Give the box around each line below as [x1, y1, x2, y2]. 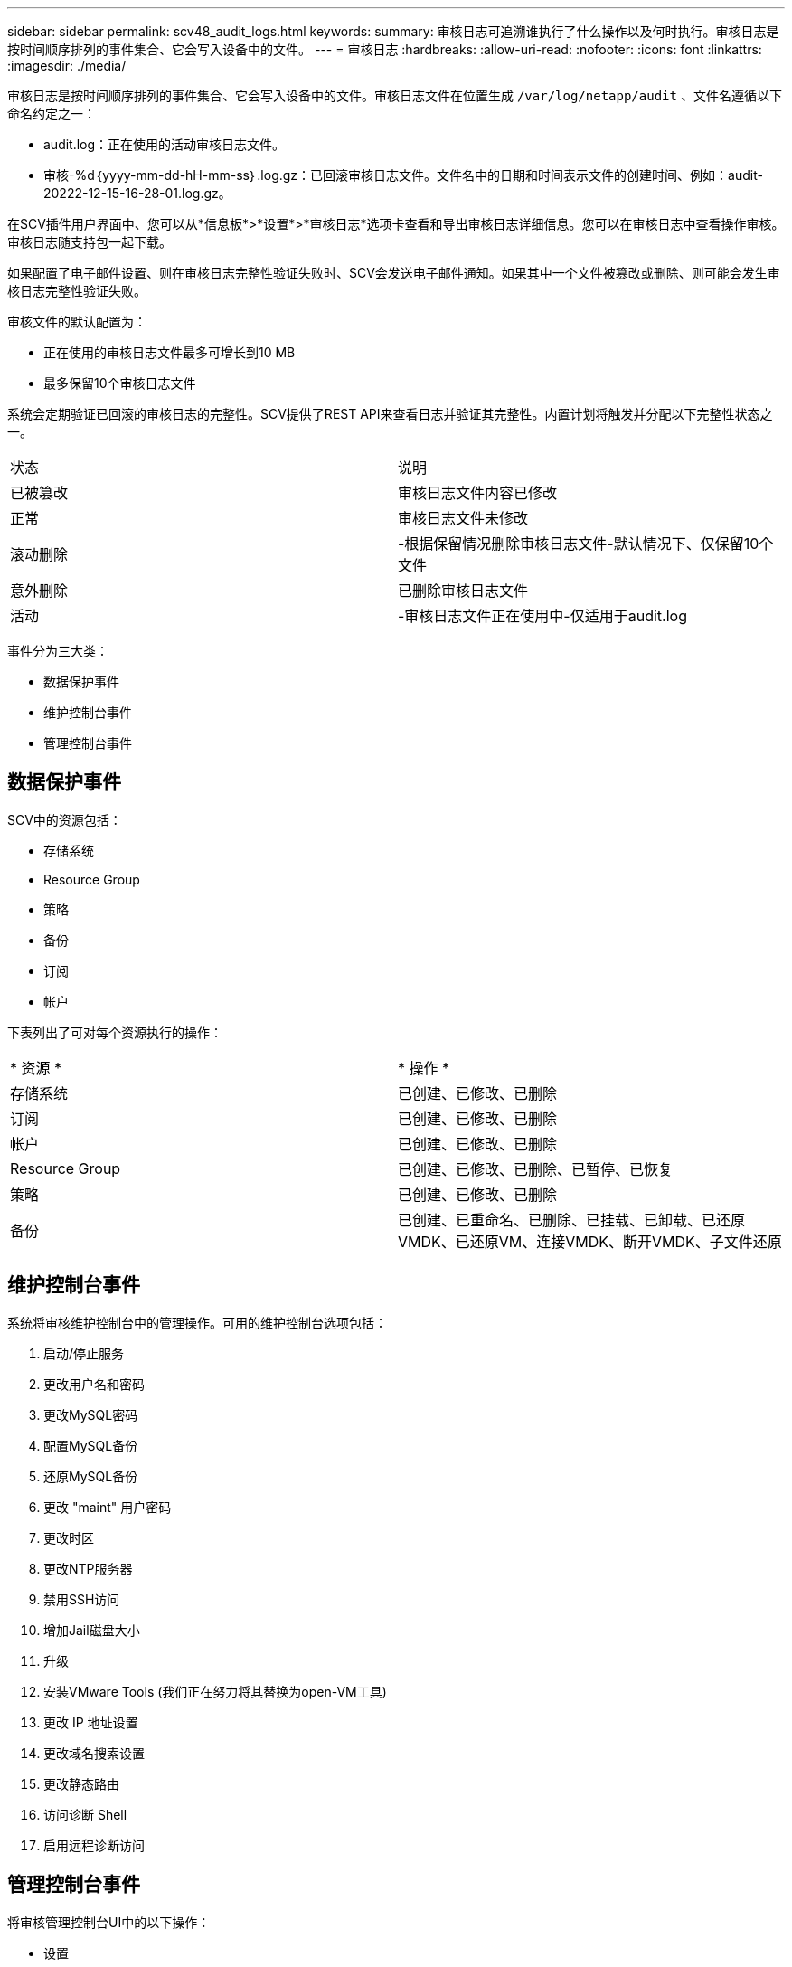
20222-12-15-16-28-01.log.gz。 [43, 185, 231, 201]
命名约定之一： [7, 106, 96, 121]
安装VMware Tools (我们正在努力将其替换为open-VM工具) [43, 1683, 387, 1699]
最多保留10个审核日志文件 [43, 375, 196, 391]
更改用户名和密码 [43, 1376, 145, 1392]
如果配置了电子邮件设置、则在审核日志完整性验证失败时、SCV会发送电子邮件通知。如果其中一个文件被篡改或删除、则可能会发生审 [7, 265, 780, 280]
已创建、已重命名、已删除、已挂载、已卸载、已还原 [398, 1210, 746, 1229]
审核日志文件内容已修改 [398, 484, 558, 502]
